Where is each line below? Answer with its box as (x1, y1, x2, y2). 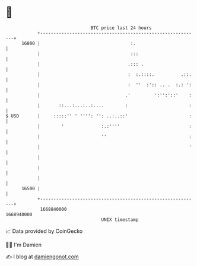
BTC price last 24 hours (90, 25, 152, 31)
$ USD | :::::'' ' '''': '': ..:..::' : (5, 113, 192, 119)
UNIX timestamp (101, 216, 139, 223)
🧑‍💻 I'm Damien (5, 241, 42, 248)
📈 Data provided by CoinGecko (5, 227, 83, 235)
